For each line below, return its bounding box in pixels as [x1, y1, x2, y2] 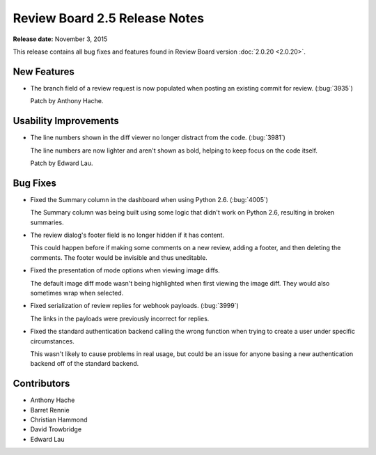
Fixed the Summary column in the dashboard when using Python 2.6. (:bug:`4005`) [30, 195, 268, 203]
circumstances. [30, 337, 75, 345]
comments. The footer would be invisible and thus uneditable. [30, 253, 208, 261]
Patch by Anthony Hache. [30, 97, 104, 105]
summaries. [30, 218, 64, 226]
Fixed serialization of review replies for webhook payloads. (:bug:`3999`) [30, 302, 240, 310]
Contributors [13, 378, 70, 390]
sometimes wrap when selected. [30, 288, 124, 297]
